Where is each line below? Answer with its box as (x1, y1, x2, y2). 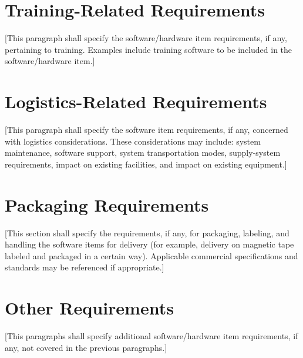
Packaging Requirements (5, 192, 209, 216)
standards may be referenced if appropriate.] (5, 261, 164, 273)
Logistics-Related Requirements (5, 89, 267, 113)
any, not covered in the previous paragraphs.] (5, 341, 167, 353)
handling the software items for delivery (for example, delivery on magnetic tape (5, 238, 294, 250)
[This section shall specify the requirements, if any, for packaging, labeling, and (5, 226, 289, 239)
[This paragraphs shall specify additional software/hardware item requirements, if (5, 330, 298, 342)
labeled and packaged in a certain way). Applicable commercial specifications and (5, 249, 298, 262)
